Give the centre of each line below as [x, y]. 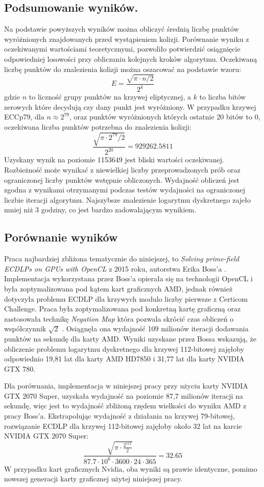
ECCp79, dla [24, 117]
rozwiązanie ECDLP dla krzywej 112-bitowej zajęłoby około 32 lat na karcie [123, 425]
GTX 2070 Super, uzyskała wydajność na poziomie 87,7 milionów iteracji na [124, 395]
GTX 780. [20, 368]
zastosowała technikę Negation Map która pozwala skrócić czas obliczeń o [119, 318]
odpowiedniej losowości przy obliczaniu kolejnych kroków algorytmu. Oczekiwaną [131, 58]
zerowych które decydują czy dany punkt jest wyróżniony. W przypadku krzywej [130, 106]
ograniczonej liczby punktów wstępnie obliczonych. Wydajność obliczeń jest [122, 179]
